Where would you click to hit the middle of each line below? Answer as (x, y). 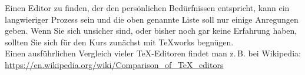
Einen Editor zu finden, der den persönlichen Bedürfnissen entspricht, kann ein (147, 8)
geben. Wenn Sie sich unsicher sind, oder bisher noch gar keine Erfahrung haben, (151, 31)
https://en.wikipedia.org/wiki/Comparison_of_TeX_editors (114, 64)
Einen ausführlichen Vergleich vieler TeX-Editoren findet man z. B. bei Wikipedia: (153, 53)
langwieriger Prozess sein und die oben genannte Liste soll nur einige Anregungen (152, 19)
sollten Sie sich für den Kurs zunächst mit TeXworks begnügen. (119, 42)
